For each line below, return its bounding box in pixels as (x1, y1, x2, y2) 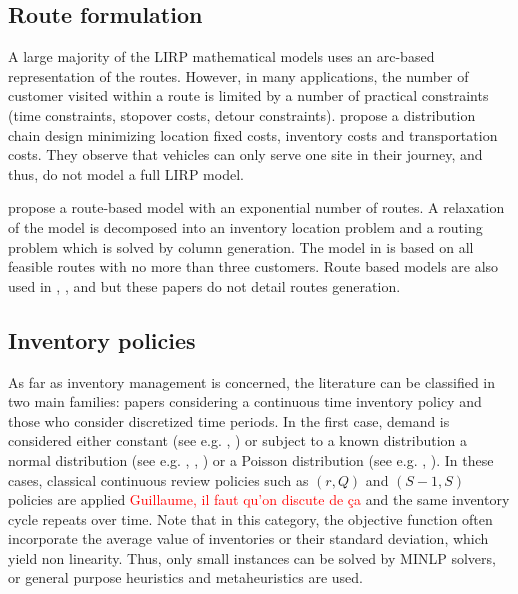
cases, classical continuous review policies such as (8, 469, 309, 490)
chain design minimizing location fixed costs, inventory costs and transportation (8, 124, 498, 145)
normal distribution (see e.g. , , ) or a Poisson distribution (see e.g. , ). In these (8, 449, 494, 470)
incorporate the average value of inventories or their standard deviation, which (8, 528, 489, 549)
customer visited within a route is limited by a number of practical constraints (8, 85, 489, 106)
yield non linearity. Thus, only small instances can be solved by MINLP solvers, (8, 547, 496, 568)
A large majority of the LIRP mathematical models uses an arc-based (8, 46, 435, 67)
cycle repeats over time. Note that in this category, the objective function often (8, 508, 493, 529)
